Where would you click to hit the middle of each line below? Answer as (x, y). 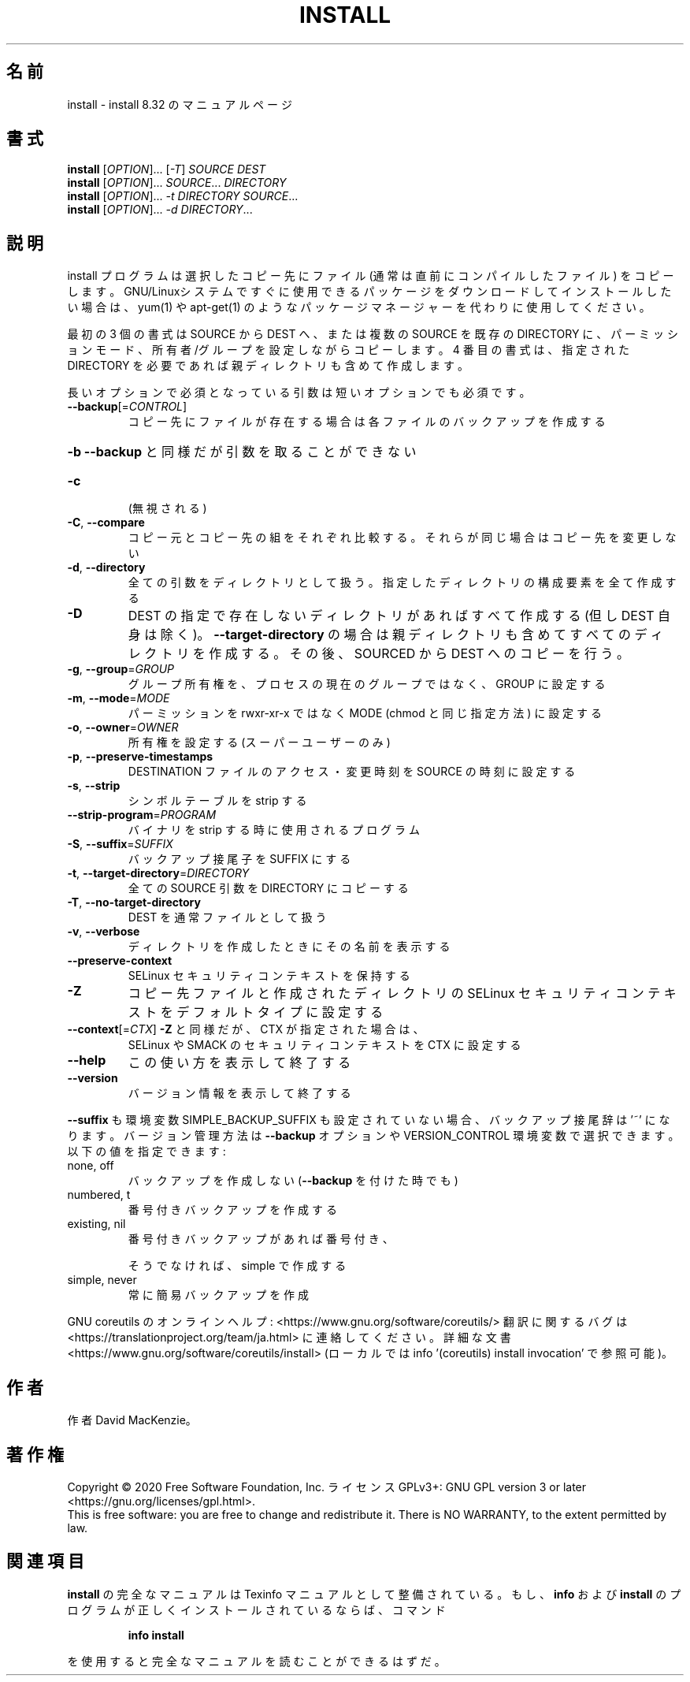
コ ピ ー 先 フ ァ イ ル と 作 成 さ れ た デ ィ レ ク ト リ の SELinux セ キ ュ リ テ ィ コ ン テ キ (402, 994)
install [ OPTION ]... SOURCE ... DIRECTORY (177, 183)
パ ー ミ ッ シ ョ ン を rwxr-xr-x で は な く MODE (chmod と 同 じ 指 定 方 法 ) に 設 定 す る (365, 713)
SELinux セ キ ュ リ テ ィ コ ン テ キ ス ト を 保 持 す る (269, 976)
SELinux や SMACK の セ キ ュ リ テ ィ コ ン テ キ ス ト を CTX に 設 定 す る (325, 1045)
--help (87, 1061)
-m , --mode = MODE (119, 698)
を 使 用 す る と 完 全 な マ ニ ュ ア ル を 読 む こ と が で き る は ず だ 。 (256, 1661)
